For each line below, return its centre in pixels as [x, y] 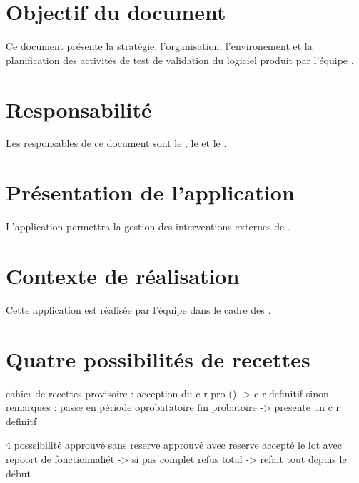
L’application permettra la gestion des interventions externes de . [148, 227]
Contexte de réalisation [123, 275]
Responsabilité [79, 109]
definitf [21, 421]
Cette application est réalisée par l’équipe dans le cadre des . [138, 309]
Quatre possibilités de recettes [158, 359]
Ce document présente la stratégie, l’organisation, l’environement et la [159, 46]
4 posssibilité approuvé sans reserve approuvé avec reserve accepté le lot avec [174, 445]
